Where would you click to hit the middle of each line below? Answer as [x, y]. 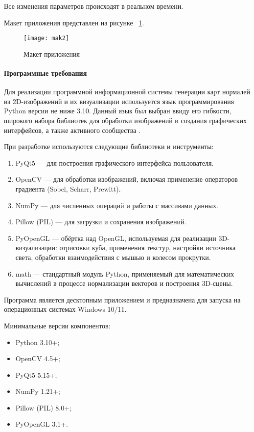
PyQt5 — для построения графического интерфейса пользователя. [115, 162]
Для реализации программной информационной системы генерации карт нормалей [127, 92]
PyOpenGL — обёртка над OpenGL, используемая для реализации [116, 238]
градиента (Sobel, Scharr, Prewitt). [68, 188]
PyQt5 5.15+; [36, 375]
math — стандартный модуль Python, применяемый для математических [125, 273]
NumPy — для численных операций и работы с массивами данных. [117, 205]
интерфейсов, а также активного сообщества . [72, 130]
